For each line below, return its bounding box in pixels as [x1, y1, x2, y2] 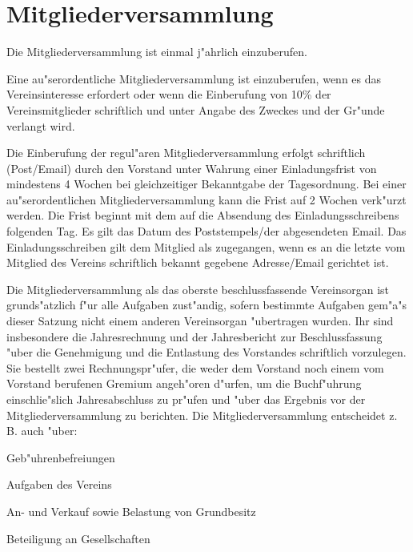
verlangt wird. [6, 117, 75, 134]
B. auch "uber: [6, 422, 78, 439]
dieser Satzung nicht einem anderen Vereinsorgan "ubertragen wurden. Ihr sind [6, 312, 394, 329]
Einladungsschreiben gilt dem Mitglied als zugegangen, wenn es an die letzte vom [6, 238, 406, 255]
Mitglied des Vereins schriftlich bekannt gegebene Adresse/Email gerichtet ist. [6, 254, 389, 271]
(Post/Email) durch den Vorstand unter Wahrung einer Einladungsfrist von [6, 159, 377, 176]
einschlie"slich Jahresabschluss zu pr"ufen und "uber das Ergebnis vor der [6, 391, 366, 407]
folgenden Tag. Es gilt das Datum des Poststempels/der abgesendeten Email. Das [6, 223, 407, 240]
